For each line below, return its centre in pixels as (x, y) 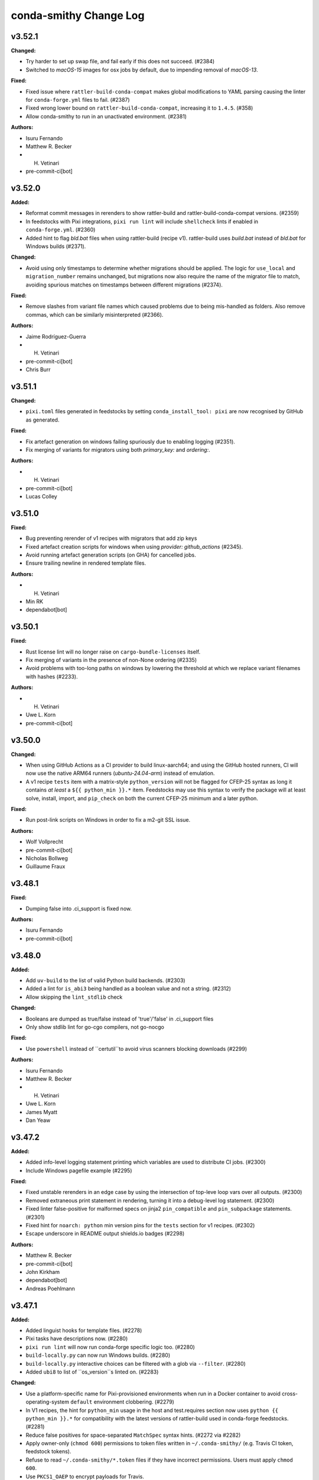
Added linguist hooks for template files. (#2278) (84, 1331)
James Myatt (42, 1112)
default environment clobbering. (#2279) (122, 1402)
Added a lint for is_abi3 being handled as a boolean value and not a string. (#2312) (128, 989)
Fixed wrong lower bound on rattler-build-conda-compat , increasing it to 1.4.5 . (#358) (139, 108)
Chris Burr (38, 369)
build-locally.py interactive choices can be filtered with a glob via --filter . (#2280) (136, 1363)
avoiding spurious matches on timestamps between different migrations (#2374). (124, 285)
